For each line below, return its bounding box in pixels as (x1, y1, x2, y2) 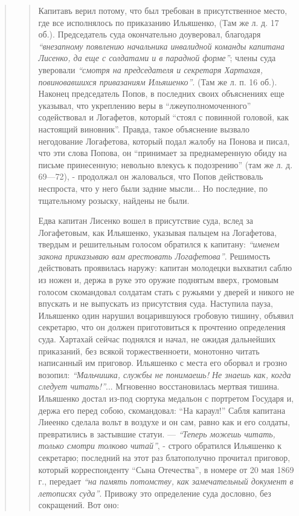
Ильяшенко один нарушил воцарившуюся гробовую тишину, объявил (38, 309, 294, 321)
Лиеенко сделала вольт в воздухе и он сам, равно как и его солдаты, (38, 416, 291, 428)
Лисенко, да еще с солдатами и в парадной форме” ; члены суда (38, 51, 276, 64)
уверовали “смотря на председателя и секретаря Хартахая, (38, 63, 263, 76)
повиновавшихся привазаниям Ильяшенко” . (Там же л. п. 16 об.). (38, 75, 277, 88)
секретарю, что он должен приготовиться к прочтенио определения (38, 321, 286, 333)
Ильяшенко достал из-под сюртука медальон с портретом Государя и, (38, 392, 294, 404)
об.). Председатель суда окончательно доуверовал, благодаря (38, 28, 261, 41)
